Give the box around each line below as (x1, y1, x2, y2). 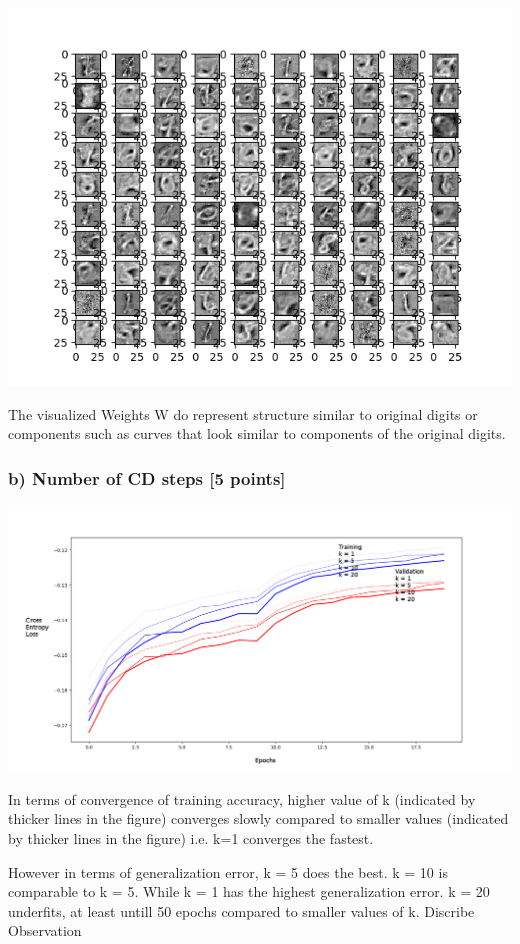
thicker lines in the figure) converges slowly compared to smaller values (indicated (8, 808, 509, 829)
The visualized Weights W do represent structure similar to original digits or (8, 403, 478, 424)
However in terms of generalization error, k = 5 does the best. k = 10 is (8, 861, 448, 882)
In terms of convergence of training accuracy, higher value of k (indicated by (8, 788, 476, 809)
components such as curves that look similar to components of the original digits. (8, 423, 506, 444)
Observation (8, 920, 82, 941)
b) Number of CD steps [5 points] (8, 465, 286, 490)
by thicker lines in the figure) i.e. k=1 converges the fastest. (8, 828, 374, 849)
